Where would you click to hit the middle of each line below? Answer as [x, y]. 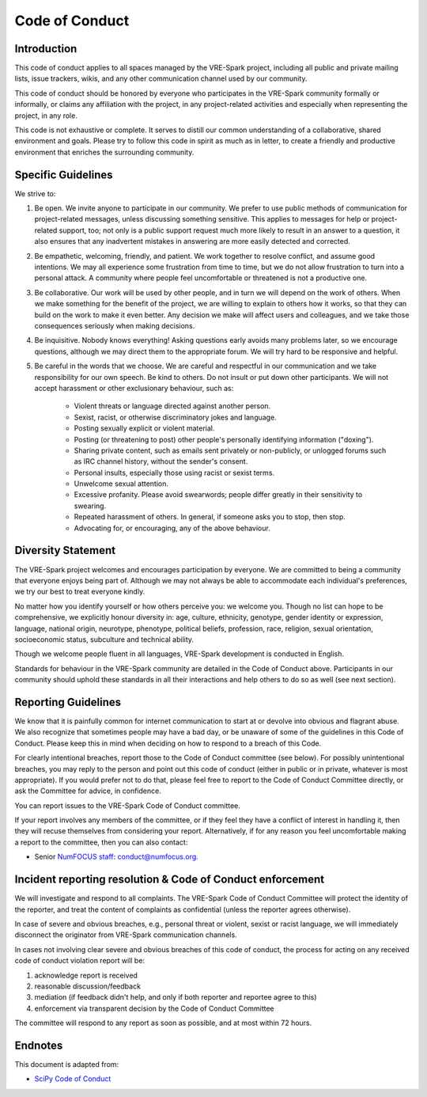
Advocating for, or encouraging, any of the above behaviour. [172, 528]
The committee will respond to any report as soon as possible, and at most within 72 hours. [163, 1023]
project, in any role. [46, 116]
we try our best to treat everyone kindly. [80, 592]
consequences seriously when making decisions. [115, 326]
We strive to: [35, 193]
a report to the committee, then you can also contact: [101, 842]
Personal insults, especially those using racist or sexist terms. [174, 473]
